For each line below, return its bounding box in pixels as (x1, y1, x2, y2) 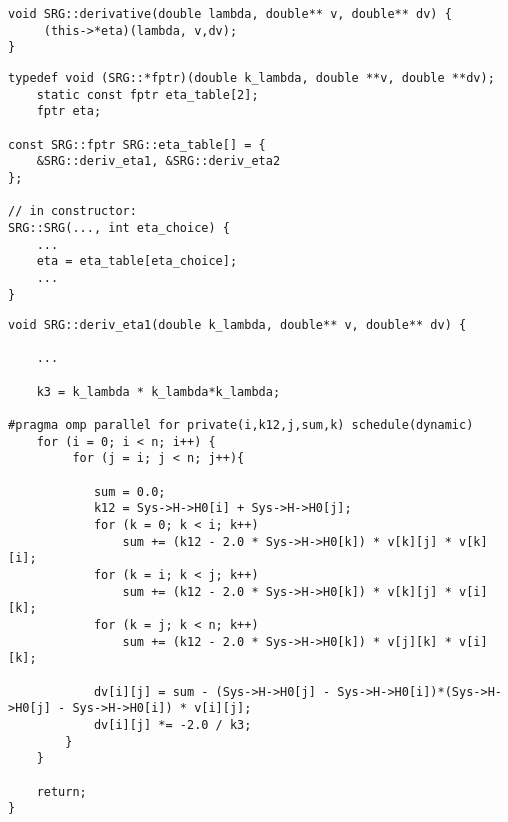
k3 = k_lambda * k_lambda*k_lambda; (36, 384, 281, 399)
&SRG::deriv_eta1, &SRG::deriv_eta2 (36, 154, 281, 169)
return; (36, 784, 87, 799)
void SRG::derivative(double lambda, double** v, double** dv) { (8, 7, 452, 21)
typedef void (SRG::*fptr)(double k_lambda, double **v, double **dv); (8, 70, 495, 85)
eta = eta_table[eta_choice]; (36, 254, 238, 269)
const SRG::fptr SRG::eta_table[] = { (8, 137, 266, 152)
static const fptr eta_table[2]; (36, 87, 259, 102)
